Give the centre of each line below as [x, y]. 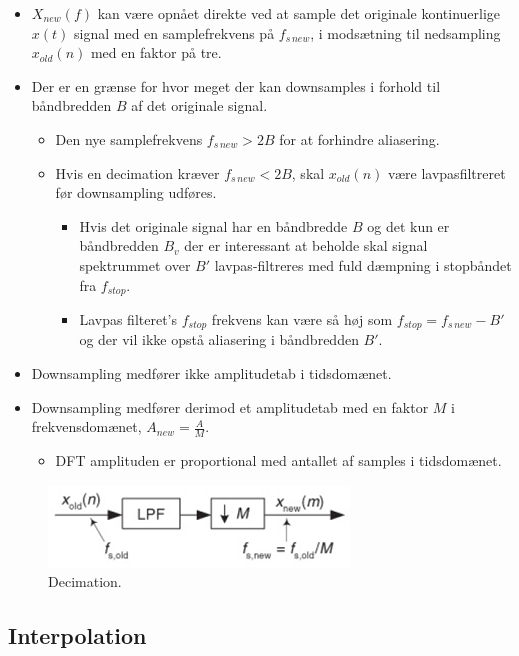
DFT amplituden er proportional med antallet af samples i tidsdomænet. [278, 460]
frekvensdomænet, [86, 426]
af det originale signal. [199, 105]
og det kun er [408, 225]
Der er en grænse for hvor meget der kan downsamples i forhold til [236, 85]
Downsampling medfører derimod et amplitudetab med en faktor [230, 406]
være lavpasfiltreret [446, 172]
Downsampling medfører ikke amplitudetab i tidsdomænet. [211, 373]
